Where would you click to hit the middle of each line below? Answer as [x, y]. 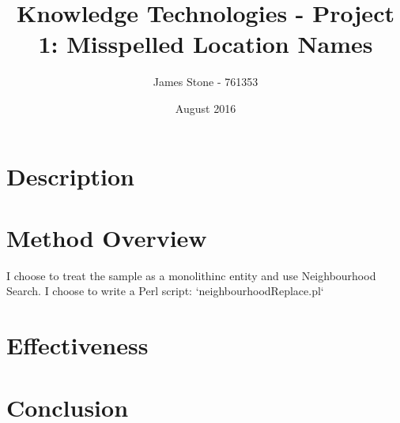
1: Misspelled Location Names [206, 44]
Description [71, 176]
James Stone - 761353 [206, 82]
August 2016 [206, 108]
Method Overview [107, 237]
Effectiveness [77, 345]
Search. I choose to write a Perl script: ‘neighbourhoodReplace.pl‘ [165, 291]
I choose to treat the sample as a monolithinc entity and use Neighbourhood [191, 275]
